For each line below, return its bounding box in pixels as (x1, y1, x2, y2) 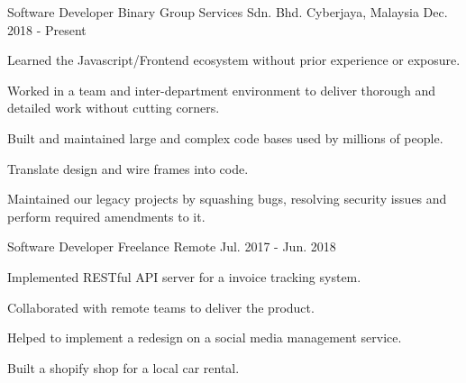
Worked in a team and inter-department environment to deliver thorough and (7, 80, 436, 99)
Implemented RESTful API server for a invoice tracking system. (7, 267, 361, 286)
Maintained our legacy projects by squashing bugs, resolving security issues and (7, 189, 447, 208)
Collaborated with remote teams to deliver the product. (7, 297, 315, 316)
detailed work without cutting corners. (7, 98, 220, 117)
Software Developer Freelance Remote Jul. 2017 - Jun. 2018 (7, 237, 336, 256)
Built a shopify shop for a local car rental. (7, 358, 240, 377)
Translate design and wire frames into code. (7, 159, 249, 178)
